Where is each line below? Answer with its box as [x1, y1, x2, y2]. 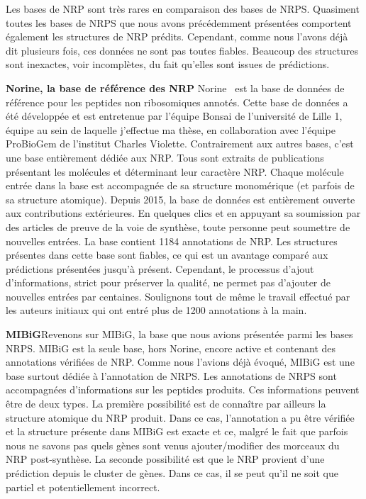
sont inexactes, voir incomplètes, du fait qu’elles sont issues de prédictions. [6, 57, 330, 72]
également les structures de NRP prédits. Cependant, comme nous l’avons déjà [6, 29, 348, 44]
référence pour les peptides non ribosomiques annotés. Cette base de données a [6, 94, 348, 109]
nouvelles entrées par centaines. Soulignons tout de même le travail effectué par [6, 288, 350, 303]
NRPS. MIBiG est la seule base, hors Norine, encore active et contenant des [6, 340, 336, 355]
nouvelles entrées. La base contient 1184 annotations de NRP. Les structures [6, 233, 338, 248]
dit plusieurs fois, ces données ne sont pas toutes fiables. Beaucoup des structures [6, 43, 359, 57]
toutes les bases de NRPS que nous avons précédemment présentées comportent [6, 15, 352, 30]
